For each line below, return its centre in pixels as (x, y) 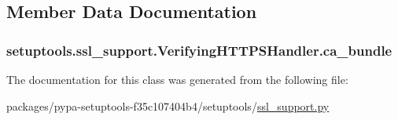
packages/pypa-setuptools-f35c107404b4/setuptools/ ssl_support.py (168, 105)
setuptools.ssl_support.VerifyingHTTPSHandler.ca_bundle (199, 50)
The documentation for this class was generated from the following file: (177, 79)
